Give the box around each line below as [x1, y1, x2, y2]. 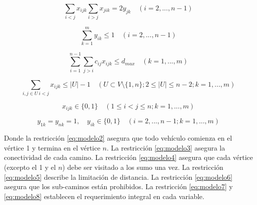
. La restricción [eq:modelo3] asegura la [106, 142, 225, 153]
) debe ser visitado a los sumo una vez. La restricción [62, 161, 223, 172]
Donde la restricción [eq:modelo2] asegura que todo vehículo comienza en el [4, 133, 232, 143]
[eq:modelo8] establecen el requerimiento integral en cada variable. [4, 191, 205, 201]
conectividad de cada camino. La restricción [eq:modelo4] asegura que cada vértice [4, 152, 253, 162]
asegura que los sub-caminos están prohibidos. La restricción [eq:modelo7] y [4, 181, 233, 192]
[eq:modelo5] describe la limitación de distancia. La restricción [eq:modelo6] [4, 171, 233, 182]
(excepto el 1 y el [4, 161, 56, 172]
